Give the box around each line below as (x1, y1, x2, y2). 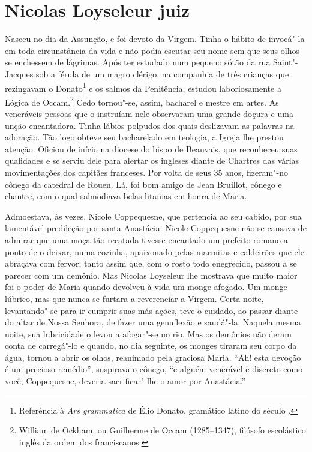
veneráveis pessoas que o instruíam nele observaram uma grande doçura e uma (5, 107, 293, 119)
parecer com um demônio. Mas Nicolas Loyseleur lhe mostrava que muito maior (5, 268, 298, 281)
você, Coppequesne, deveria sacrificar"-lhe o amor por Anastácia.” (5, 375, 246, 387)
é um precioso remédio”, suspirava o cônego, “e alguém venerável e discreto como (5, 363, 303, 375)
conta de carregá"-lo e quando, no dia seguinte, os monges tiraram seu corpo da (5, 339, 297, 352)
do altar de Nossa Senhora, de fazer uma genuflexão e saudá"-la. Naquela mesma (5, 316, 301, 328)
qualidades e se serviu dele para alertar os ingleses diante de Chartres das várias (5, 154, 299, 167)
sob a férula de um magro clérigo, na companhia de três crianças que (35, 67, 289, 80)
